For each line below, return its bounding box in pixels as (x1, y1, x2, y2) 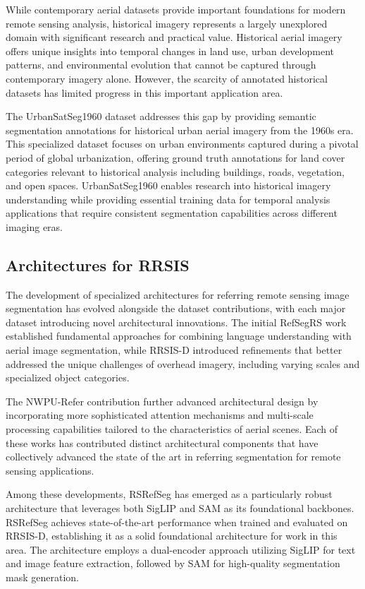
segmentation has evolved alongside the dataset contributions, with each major (6, 301, 346, 316)
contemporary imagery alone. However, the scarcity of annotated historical (6, 71, 328, 85)
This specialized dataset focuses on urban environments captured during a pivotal (6, 136, 359, 151)
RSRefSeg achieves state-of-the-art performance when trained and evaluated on (6, 514, 348, 529)
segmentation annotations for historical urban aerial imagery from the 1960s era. (6, 122, 354, 137)
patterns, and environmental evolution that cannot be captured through (6, 57, 316, 72)
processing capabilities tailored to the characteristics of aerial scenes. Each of (6, 422, 338, 436)
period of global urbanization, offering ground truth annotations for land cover (6, 150, 345, 165)
